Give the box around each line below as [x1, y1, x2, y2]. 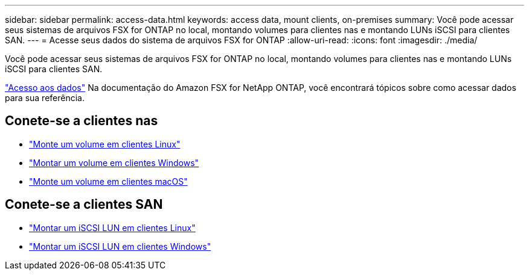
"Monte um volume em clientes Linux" [29, 138, 181, 149]
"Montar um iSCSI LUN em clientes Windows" [29, 241, 211, 252]
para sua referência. [5, 93, 85, 103]
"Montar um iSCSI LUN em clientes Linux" [29, 222, 196, 233]
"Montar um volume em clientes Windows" [29, 157, 199, 168]
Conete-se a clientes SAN [5, 197, 163, 212]
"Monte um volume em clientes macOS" [29, 176, 188, 187]
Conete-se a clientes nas [5, 113, 158, 129]
